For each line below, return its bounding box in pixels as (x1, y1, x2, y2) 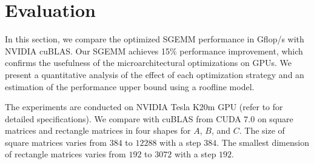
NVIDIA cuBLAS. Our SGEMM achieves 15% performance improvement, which (5, 44, 303, 57)
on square (257, 112, 293, 125)
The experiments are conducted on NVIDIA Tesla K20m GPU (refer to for (5, 100, 283, 113)
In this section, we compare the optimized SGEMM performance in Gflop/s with (5, 33, 304, 45)
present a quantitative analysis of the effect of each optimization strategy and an (5, 68, 304, 80)
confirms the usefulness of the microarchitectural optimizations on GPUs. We (5, 56, 292, 69)
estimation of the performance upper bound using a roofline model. (5, 80, 255, 93)
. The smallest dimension (216, 136, 309, 148)
